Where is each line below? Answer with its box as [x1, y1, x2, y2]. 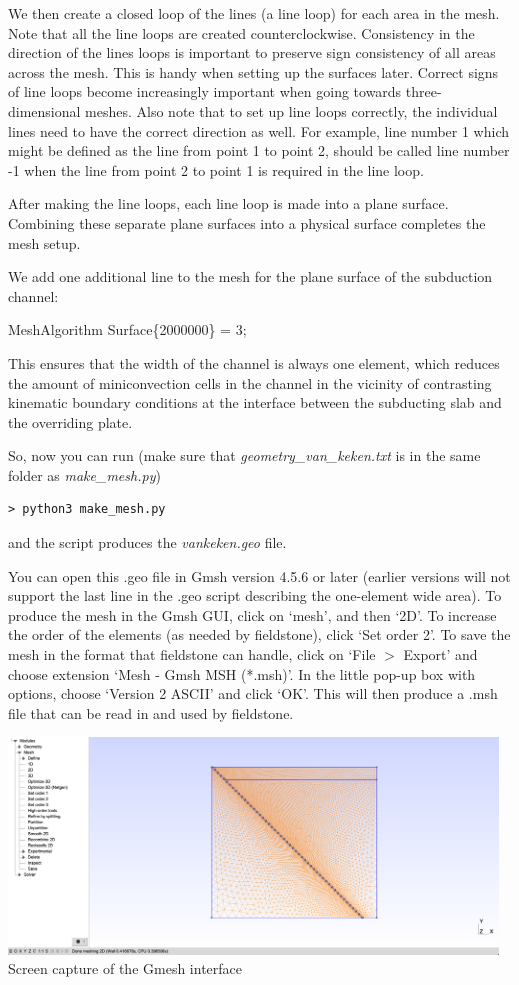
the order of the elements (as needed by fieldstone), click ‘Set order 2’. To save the [8, 624, 511, 645]
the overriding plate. [8, 411, 133, 432]
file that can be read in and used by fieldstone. [8, 702, 294, 723]
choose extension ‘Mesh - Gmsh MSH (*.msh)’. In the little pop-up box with [8, 663, 476, 684]
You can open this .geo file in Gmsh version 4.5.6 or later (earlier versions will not [8, 565, 511, 586]
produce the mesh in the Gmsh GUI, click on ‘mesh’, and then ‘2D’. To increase [8, 604, 497, 625]
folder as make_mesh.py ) [8, 464, 161, 485]
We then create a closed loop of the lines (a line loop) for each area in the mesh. [8, 3, 500, 23]
